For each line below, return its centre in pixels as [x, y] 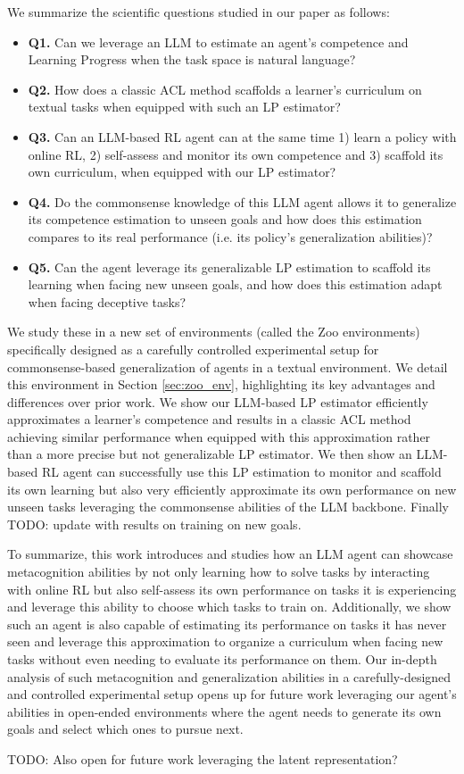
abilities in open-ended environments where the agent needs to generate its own [224, 711]
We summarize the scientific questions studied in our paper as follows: [199, 12]
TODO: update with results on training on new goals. [154, 524]
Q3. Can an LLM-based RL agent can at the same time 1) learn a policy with [242, 136]
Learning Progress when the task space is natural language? [192, 59]
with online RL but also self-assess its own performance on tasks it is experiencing [232, 589]
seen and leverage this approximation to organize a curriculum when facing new [225, 641]
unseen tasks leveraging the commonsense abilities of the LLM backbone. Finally [228, 507]
